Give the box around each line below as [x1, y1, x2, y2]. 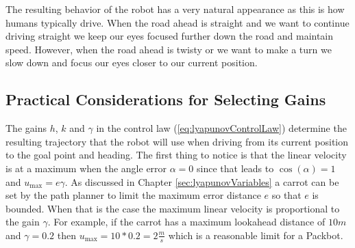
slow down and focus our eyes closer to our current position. [5, 55, 258, 70]
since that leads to [197, 161, 274, 175]
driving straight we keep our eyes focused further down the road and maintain [5, 29, 334, 43]
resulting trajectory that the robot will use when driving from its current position [5, 134, 349, 148]
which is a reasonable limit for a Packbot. [168, 228, 343, 242]
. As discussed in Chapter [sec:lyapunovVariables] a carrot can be [64, 174, 339, 189]
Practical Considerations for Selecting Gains [5, 89, 326, 110]
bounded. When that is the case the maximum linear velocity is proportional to [5, 201, 340, 215]
